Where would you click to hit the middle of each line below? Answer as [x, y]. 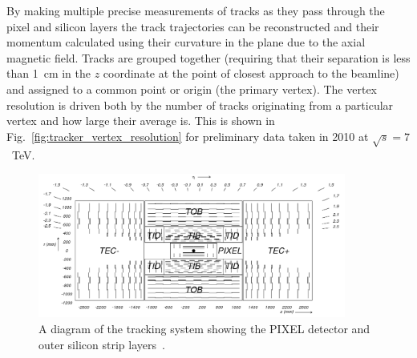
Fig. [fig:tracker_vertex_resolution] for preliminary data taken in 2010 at [188, 136]
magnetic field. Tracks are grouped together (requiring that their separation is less [208, 57]
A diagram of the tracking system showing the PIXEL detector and [204, 328]
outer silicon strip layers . [102, 344]
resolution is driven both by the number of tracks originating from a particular [200, 105]
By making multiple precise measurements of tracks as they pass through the [196, 10]
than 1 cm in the [49, 73]
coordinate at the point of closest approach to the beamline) [251, 73]
